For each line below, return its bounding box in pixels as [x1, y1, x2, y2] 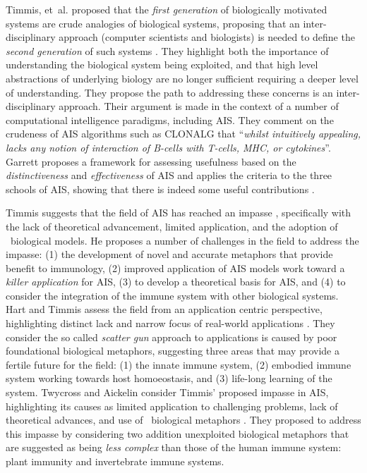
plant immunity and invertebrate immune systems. [6, 454, 224, 468]
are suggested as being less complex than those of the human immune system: [6, 440, 342, 455]
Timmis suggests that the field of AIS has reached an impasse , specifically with [6, 205, 351, 220]
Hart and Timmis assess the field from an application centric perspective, [6, 302, 323, 317]
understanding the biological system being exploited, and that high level [6, 57, 318, 72]
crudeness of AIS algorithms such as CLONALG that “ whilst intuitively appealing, [6, 126, 361, 141]
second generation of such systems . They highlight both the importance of [6, 43, 329, 58]
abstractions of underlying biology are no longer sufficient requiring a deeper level [6, 70, 359, 85]
